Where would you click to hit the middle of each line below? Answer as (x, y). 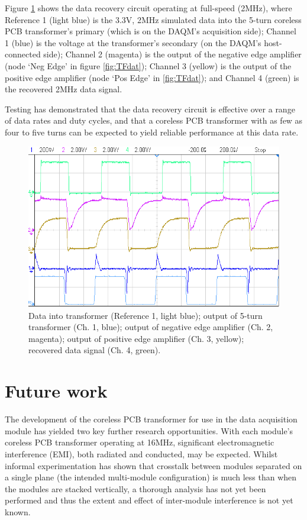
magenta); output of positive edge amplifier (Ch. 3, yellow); (136, 338)
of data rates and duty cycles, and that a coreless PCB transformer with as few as (154, 120)
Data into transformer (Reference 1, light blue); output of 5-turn (146, 315)
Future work (56, 391)
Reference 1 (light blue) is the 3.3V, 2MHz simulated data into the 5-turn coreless (153, 19)
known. (18, 511)
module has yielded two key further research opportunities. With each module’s (149, 430)
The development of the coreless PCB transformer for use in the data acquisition (151, 419)
